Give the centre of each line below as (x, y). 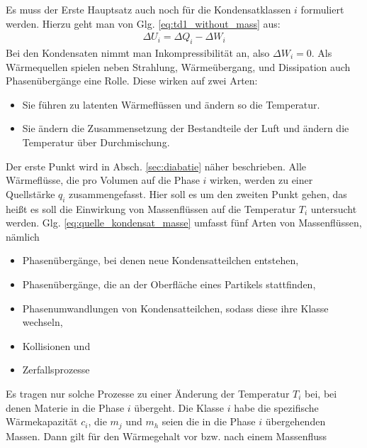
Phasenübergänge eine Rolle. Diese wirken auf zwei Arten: (132, 81)
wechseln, (43, 322)
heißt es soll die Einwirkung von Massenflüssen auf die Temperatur (151, 208)
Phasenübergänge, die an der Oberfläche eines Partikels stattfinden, (169, 284)
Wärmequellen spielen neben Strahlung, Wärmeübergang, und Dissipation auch (178, 66)
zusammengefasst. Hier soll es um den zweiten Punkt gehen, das (208, 193)
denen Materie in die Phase (65, 407)
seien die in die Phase (209, 421)
